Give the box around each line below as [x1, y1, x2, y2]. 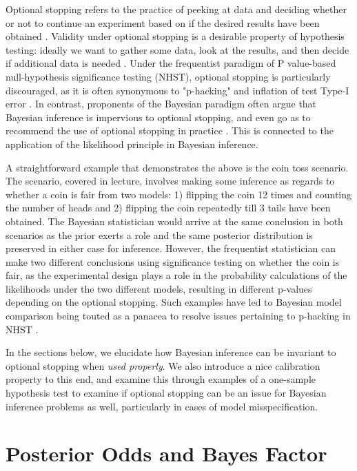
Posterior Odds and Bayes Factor [6, 439, 327, 468]
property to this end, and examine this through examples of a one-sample [6, 372, 316, 386]
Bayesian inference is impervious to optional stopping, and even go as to [6, 109, 311, 124]
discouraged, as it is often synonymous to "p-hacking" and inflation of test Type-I [6, 83, 349, 97]
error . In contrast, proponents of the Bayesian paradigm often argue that [6, 96, 317, 111]
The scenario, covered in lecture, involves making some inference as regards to [6, 174, 335, 188]
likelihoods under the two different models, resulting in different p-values [6, 281, 312, 295]
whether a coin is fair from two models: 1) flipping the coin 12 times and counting [6, 187, 352, 201]
